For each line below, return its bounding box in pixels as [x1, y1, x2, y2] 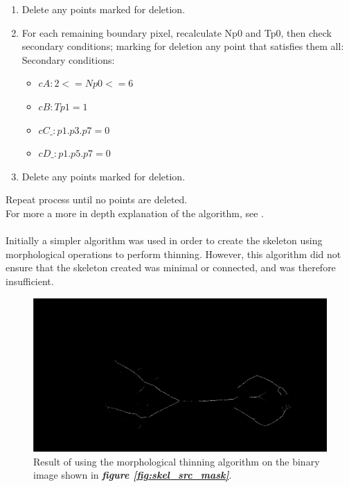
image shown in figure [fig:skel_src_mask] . [33, 468, 232, 482]
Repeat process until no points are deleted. [6, 192, 188, 207]
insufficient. [6, 273, 54, 288]
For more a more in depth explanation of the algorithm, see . [6, 205, 265, 220]
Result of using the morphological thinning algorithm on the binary [33, 454, 320, 468]
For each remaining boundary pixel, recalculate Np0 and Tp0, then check [21, 25, 332, 40]
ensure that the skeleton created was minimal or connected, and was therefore [6, 260, 336, 275]
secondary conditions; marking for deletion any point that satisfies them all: [21, 39, 344, 53]
